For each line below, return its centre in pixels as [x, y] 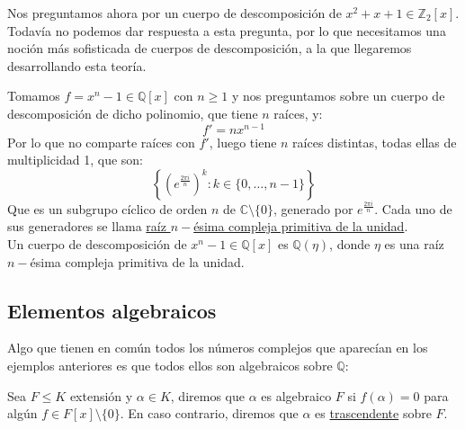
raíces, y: [298, 113]
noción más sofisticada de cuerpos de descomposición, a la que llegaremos [210, 48]
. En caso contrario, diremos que [209, 413]
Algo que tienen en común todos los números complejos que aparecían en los [218, 348]
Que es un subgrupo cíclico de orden [107, 208]
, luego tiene [243, 142]
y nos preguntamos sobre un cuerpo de [338, 96]
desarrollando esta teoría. [77, 65]
